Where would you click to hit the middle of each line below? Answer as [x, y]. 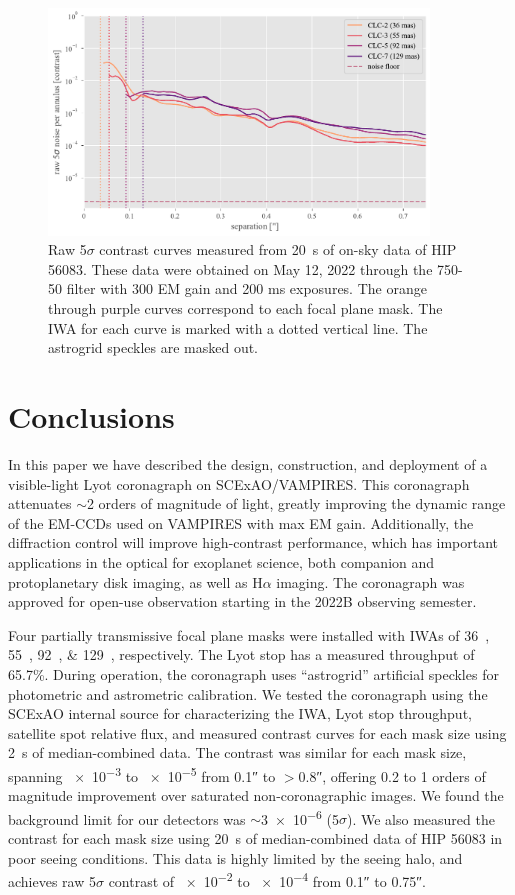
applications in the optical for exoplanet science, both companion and [221, 561]
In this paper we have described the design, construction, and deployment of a [248, 463]
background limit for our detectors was [127, 818]
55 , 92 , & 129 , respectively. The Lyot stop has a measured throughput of [241, 654]
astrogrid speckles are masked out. [153, 347]
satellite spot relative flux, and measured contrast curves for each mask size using [257, 732]
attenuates [40, 503]
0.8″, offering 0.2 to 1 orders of [392, 775]
